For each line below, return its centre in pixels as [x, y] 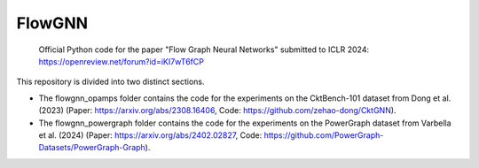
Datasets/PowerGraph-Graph [92, 148]
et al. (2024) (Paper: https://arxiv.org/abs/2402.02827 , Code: [150, 135]
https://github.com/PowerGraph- [324, 135]
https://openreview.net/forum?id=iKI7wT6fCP [121, 61]
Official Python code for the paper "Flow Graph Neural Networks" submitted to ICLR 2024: [204, 50]
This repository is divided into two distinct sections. [110, 82]
